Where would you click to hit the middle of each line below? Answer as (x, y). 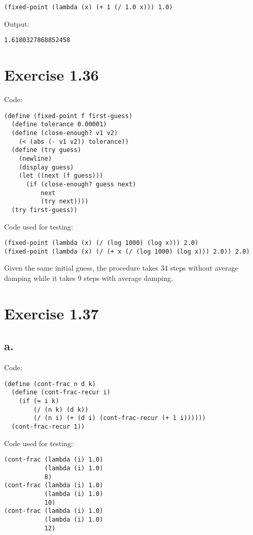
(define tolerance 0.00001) (59, 125)
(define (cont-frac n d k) (50, 384)
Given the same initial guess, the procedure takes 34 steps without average (121, 268)
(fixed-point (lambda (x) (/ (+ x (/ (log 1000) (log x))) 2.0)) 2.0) (127, 251)
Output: (17, 23)
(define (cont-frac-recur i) (61, 393)
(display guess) (46, 167)
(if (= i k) (39, 401)
